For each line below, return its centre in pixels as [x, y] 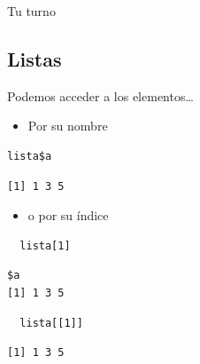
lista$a [30, 156]
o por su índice [68, 215]
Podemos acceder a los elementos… [100, 95]
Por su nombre [68, 126]
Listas [35, 58]
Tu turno [31, 11]
